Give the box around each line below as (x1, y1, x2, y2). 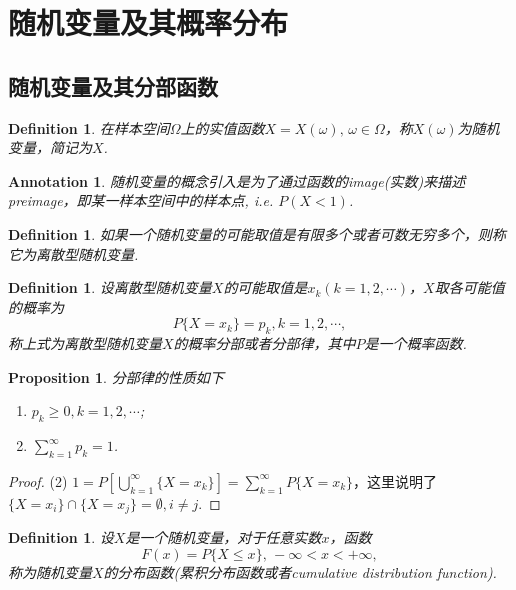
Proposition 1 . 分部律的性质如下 (8, 366, 224, 387)
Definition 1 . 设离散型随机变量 (8, 277, 212, 298)
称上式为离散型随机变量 (8, 333, 162, 354)
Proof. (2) (8, 470, 68, 491)
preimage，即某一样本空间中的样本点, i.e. (8, 190, 274, 211)
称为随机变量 (8, 561, 92, 582)
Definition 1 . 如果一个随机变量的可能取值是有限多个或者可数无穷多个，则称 (8, 223, 506, 244)
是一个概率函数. (364, 333, 467, 354)
